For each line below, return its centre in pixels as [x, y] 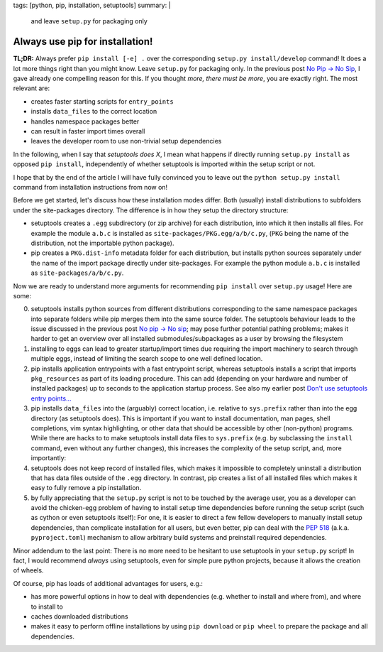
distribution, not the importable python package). [102, 243]
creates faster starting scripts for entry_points [102, 101]
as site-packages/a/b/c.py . [77, 273]
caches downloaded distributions [79, 616]
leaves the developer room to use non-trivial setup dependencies [126, 141]
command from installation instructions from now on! [90, 187]
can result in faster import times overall [88, 131]
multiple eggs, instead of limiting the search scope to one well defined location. [147, 359]
